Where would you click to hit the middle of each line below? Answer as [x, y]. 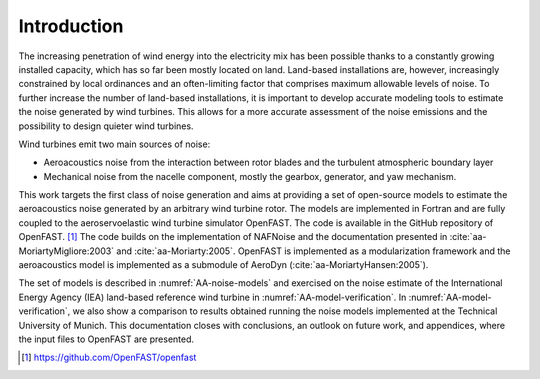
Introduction [71, 26]
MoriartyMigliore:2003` [66, 251]
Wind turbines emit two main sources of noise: [114, 144]
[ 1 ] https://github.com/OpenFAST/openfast [109, 357]
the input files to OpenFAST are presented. [106, 339]
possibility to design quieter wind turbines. [106, 126]
